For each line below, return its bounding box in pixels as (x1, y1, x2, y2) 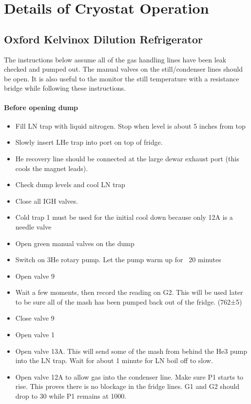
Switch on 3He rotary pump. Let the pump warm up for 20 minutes (15, 254, 221, 265)
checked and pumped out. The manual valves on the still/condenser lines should (4, 64, 243, 74)
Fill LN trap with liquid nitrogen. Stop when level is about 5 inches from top (15, 120, 246, 131)
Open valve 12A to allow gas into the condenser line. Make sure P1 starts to (15, 371, 244, 382)
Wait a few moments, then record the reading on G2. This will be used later (15, 287, 243, 297)
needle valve (15, 221, 52, 231)
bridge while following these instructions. (4, 83, 126, 93)
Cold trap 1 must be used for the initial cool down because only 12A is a (15, 212, 233, 222)
